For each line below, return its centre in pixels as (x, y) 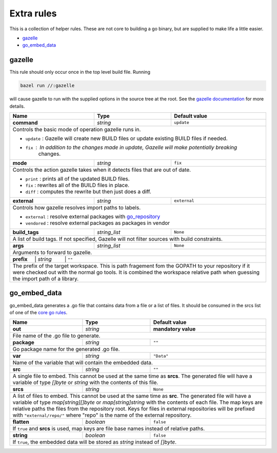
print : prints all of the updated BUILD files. (78, 178)
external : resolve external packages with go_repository (93, 216)
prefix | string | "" (43, 259)
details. (17, 106)
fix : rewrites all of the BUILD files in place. (77, 185)
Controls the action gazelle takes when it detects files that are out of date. (102, 170)
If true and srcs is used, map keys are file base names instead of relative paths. (109, 429)
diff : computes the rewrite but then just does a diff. (88, 191)
